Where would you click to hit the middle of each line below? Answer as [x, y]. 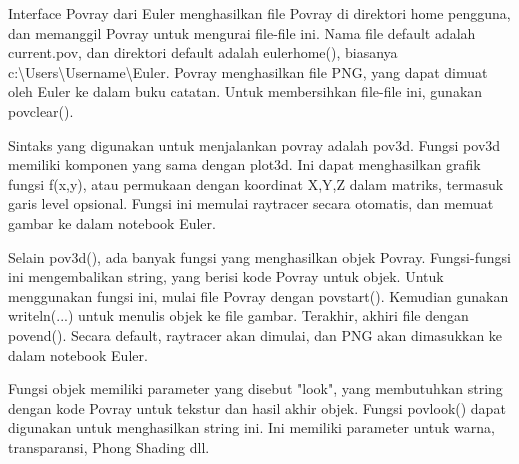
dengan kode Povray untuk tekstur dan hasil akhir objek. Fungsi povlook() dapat [257, 407]
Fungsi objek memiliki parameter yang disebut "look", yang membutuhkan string [255, 388]
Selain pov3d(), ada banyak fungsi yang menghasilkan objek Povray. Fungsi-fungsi [259, 256]
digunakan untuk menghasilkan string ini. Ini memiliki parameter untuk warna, [251, 427]
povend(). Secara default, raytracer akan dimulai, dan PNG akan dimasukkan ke [255, 334]
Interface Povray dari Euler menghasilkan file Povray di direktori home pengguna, [259, 13]
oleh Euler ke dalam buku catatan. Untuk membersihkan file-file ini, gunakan [245, 91]
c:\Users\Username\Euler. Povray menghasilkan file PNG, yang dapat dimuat [248, 71]
